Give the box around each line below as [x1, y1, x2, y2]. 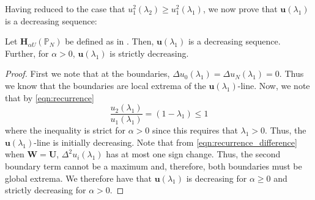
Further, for [5, 46, 49, 59]
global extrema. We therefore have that [5, 171, 152, 184]
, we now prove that [202, 2, 278, 15]
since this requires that [152, 124, 238, 137]
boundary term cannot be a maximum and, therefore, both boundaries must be [5, 160, 302, 172]
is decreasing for [186, 171, 247, 184]
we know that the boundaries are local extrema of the [5, 79, 206, 91]
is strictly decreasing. [109, 46, 189, 59]
